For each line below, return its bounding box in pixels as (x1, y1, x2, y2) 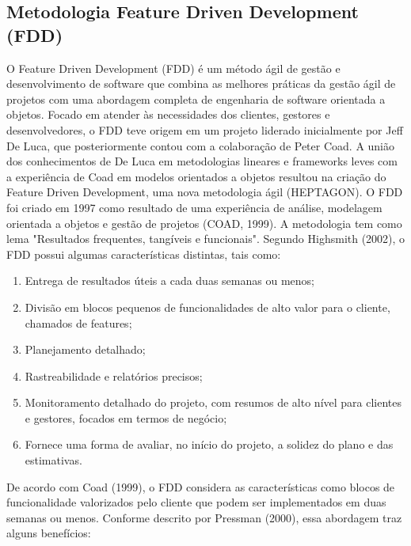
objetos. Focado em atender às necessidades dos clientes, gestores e (6, 106, 330, 123)
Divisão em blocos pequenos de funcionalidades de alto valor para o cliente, (25, 298, 390, 315)
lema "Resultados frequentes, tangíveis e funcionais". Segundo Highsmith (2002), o (6, 230, 405, 247)
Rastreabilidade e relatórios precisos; (25, 367, 203, 384)
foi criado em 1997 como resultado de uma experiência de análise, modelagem (6, 199, 382, 215)
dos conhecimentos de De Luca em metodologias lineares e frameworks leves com (6, 153, 398, 169)
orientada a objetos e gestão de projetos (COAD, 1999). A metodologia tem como (6, 214, 402, 231)
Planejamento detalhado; (25, 341, 146, 358)
